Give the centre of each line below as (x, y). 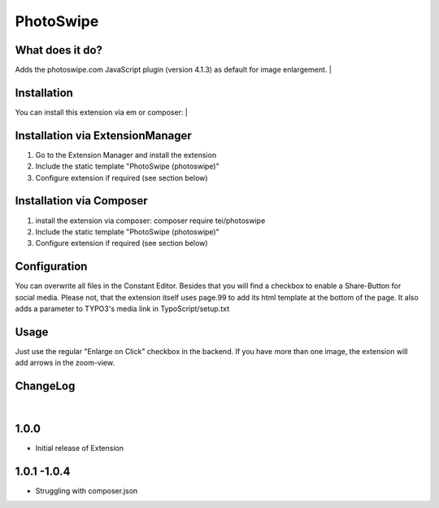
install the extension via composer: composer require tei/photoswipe (150, 221)
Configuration (51, 267)
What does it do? (59, 50)
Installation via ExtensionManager (104, 136)
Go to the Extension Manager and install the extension (126, 155)
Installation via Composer (81, 201)
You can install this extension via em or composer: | (102, 112)
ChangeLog (45, 386)
